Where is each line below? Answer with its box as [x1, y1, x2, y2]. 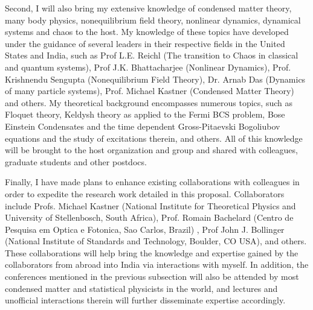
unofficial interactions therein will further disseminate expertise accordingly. [5, 294, 286, 306]
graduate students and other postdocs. [5, 155, 147, 168]
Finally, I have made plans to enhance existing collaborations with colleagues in [5, 176, 300, 188]
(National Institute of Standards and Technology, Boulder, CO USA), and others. [5, 235, 307, 247]
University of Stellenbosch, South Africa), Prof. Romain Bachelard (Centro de [5, 211, 294, 224]
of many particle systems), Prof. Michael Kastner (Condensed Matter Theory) [5, 84, 294, 97]
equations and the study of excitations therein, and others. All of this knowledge [5, 131, 303, 144]
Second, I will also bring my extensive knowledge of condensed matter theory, [5, 2, 292, 14]
